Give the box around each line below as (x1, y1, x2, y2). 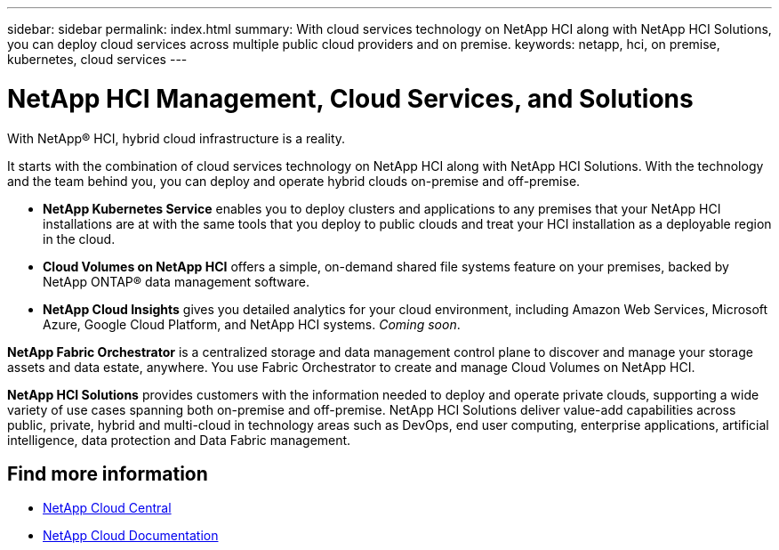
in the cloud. (43, 231, 116, 247)
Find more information (7, 462, 208, 485)
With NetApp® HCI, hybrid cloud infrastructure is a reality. (7, 130, 346, 146)
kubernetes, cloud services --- (7, 52, 188, 67)
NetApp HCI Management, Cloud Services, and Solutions (7, 83, 694, 114)
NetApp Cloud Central (43, 500, 172, 516)
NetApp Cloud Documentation (43, 528, 219, 544)
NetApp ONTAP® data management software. (43, 273, 309, 289)
